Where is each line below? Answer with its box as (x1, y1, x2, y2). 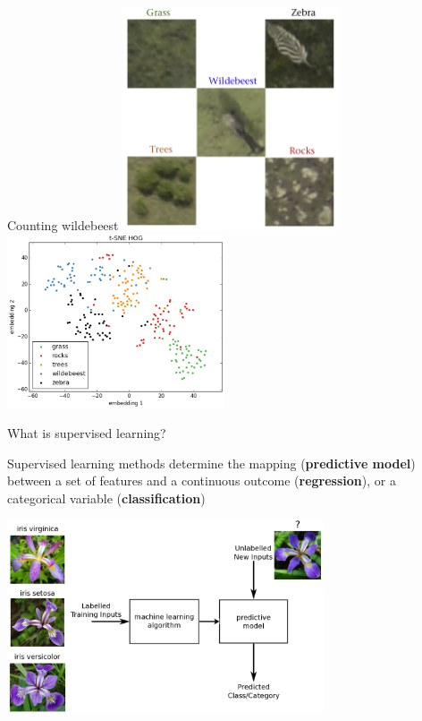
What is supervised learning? (7, 423, 166, 442)
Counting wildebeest (7, 216, 119, 235)
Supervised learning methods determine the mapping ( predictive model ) (7, 453, 416, 472)
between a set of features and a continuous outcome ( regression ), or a (7, 471, 396, 490)
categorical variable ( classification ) (7, 488, 206, 507)
